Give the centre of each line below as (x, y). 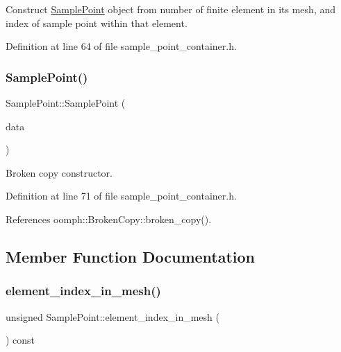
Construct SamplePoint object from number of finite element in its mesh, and (171, 9)
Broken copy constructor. (59, 172)
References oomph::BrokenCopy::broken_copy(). (109, 219)
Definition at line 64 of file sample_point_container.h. (121, 46)
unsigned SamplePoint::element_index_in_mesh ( (113, 316)
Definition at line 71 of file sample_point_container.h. (121, 196)
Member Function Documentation (131, 256)
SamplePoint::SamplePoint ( (66, 103)
